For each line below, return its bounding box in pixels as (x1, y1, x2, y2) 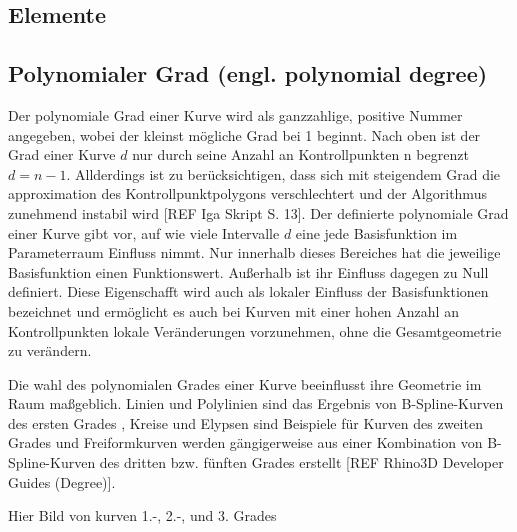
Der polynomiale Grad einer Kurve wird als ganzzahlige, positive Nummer (8, 104, 463, 125)
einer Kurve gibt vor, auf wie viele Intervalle (8, 222, 280, 243)
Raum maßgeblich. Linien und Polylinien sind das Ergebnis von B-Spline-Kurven (8, 393, 504, 414)
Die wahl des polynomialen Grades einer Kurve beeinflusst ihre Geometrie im (8, 373, 482, 394)
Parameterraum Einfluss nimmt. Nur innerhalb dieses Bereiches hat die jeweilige (8, 242, 501, 263)
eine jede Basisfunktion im (295, 222, 458, 243)
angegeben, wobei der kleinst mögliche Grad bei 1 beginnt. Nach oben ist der (8, 124, 481, 145)
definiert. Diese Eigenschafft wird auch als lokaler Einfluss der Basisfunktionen (8, 281, 489, 302)
